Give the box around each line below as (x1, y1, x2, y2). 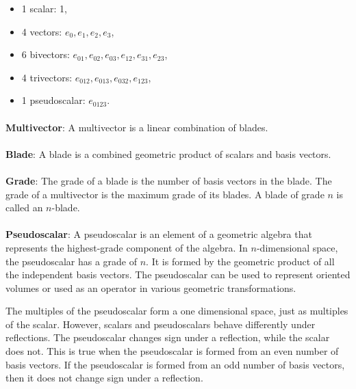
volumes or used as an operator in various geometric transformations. (5, 280, 296, 295)
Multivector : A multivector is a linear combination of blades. (5, 120, 268, 134)
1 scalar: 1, (21, 1, 68, 15)
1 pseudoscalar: (21, 93, 86, 107)
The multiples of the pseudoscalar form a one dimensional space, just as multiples (5, 304, 348, 318)
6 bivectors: (21, 47, 70, 62)
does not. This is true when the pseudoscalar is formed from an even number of (5, 344, 339, 358)
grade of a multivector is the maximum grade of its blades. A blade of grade (5, 187, 325, 201)
